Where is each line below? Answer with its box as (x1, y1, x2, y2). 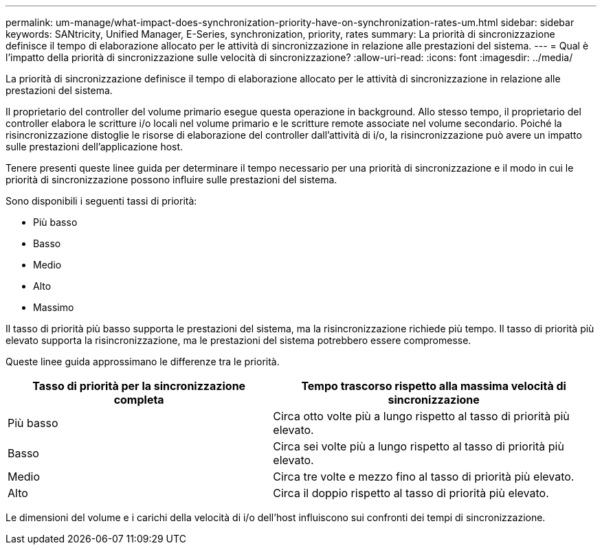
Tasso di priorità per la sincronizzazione (32, 379, 246, 393)
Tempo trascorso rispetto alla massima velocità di (301, 379, 566, 393)
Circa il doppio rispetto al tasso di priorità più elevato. (273, 486, 549, 500)
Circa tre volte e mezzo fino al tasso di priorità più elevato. (273, 470, 575, 483)
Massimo (33, 301, 74, 313)
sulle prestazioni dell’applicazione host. (5, 141, 183, 152)
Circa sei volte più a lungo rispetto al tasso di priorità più (273, 439, 564, 453)
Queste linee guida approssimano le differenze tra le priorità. (5, 356, 280, 367)
